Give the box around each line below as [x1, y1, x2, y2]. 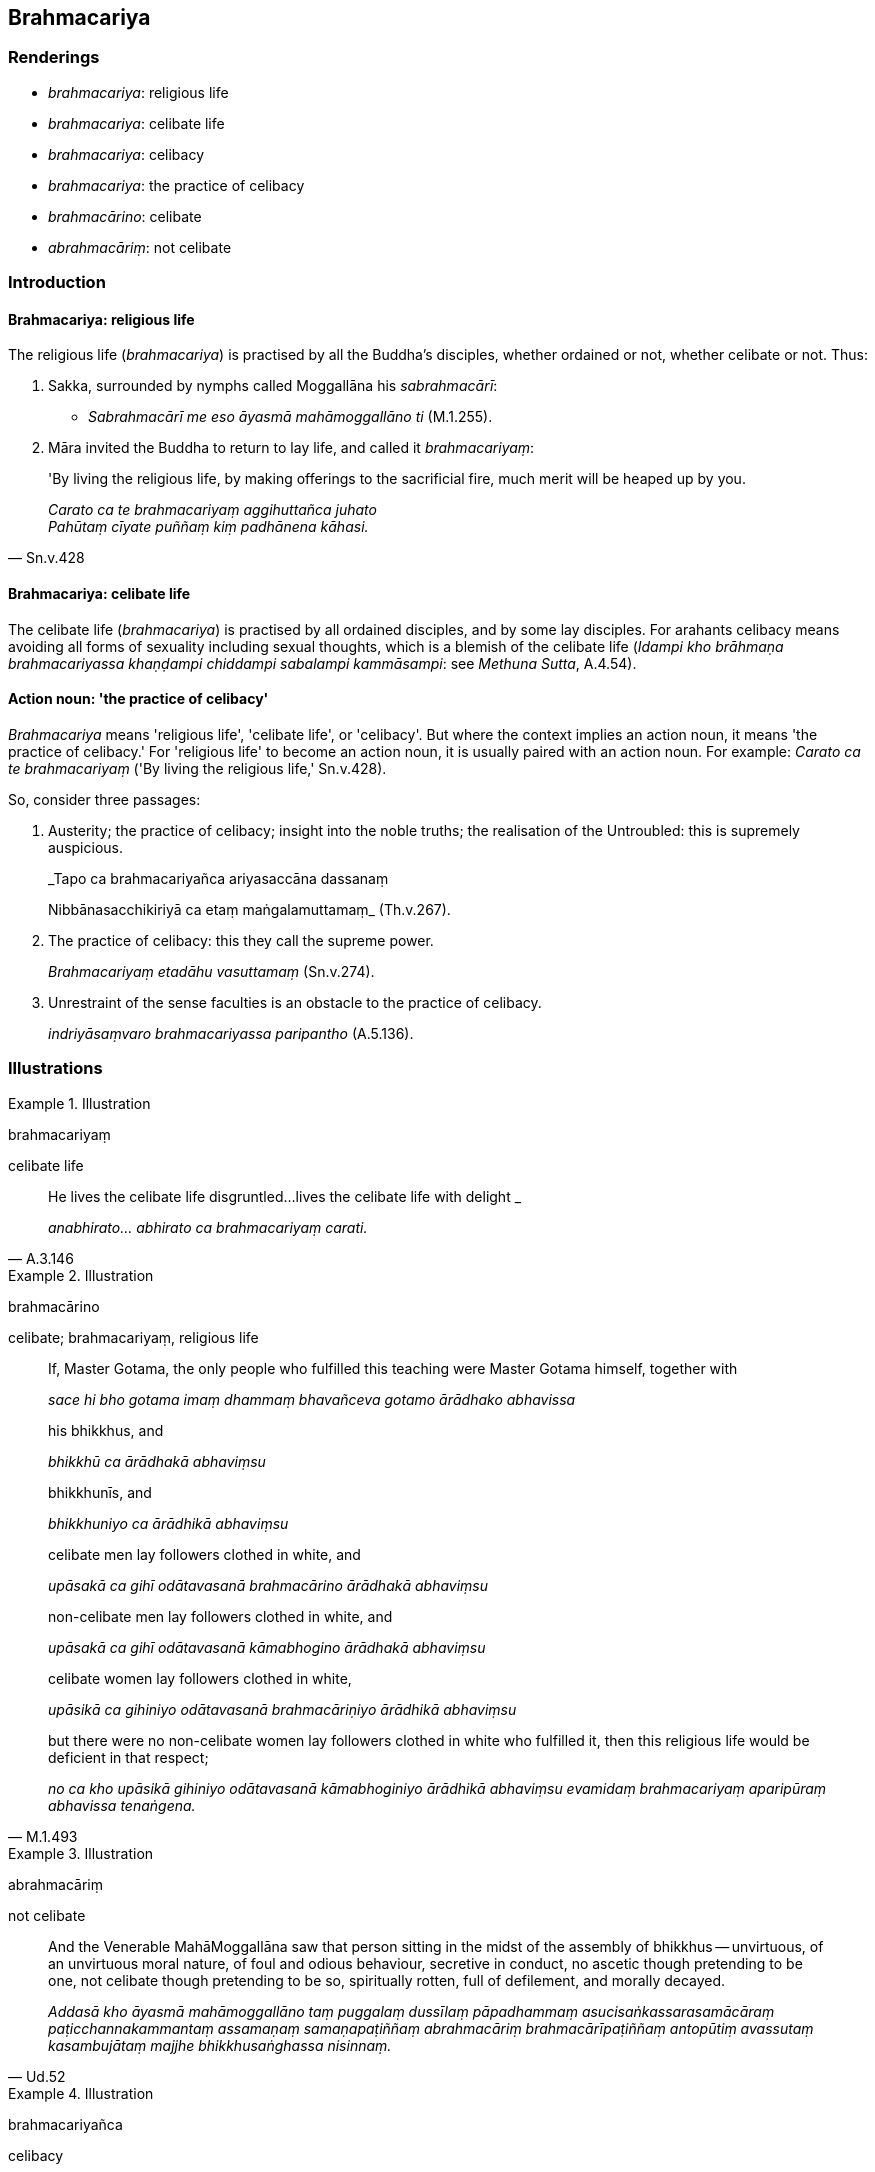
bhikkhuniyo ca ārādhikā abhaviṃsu [48, 1514, 289, 1532]
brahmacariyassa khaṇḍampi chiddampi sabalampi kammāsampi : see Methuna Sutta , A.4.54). [8, 654, 637, 672]
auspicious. [48, 838, 123, 856]
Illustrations [8, 1058, 103, 1079]
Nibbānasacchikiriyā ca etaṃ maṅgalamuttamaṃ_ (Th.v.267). [48, 900, 451, 918]
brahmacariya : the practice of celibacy [48, 176, 305, 194]
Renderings [8, 47, 100, 68]
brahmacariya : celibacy [48, 145, 205, 163]
